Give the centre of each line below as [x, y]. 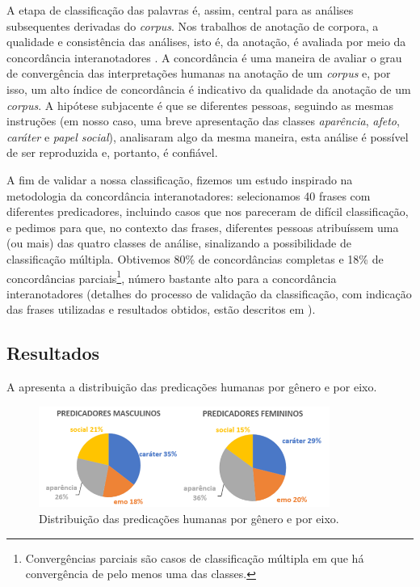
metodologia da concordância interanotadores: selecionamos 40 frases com [189, 195]
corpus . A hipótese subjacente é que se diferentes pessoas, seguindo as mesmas [200, 105]
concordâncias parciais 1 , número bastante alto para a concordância [172, 277]
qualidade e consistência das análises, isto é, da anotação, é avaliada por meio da [206, 42]
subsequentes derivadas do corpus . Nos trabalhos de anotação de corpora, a [193, 25]
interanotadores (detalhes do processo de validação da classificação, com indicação [209, 293]
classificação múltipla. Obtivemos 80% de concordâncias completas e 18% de [195, 258]
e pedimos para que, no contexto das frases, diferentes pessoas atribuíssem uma [203, 227]
